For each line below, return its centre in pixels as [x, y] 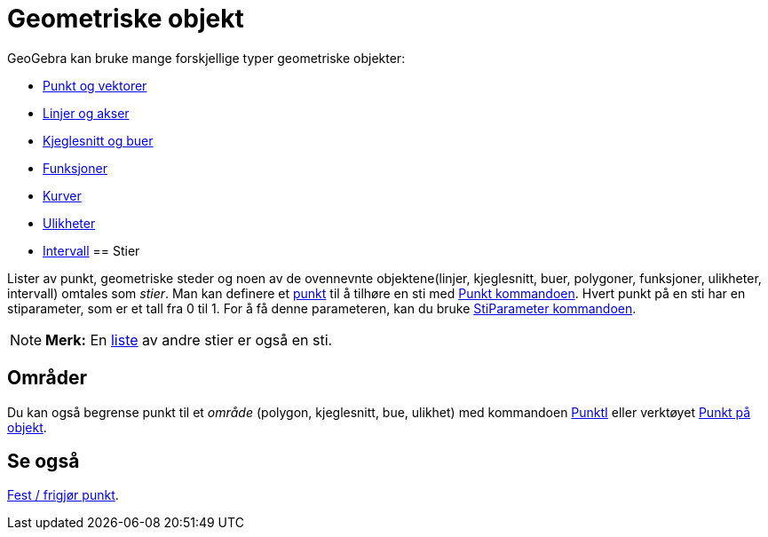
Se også [44, 462]
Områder [48, 378]
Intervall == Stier [91, 250]
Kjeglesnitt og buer [98, 140]
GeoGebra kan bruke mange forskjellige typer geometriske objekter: [206, 58]
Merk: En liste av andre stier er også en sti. [189, 340]
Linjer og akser [86, 113]
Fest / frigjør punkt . [63, 495]
